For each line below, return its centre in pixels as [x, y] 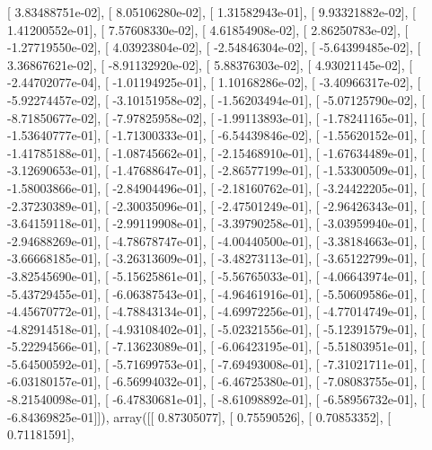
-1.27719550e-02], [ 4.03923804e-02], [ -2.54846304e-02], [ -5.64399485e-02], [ [214, 47]
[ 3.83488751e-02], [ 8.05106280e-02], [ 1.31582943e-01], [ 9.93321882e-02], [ [212, 12]
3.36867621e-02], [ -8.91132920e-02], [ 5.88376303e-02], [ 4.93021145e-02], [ [210, 64]
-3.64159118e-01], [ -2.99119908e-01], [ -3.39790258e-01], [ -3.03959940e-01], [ [216, 223]
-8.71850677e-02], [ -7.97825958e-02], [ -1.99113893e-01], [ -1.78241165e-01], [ [216, 117]
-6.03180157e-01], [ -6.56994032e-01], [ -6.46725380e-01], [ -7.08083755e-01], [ [216, 381]
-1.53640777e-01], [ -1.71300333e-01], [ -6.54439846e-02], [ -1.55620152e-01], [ [216, 135]
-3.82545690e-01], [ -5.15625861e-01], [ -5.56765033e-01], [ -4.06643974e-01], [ [216, 275]
